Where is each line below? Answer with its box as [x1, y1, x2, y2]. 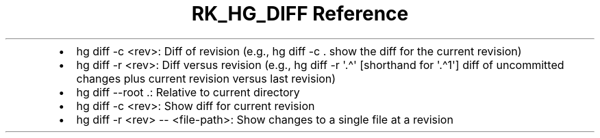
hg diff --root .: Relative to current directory [76, 85, 300, 99]
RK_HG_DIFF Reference [191, 2, 409, 25]
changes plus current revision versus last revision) [76, 71, 336, 85]
